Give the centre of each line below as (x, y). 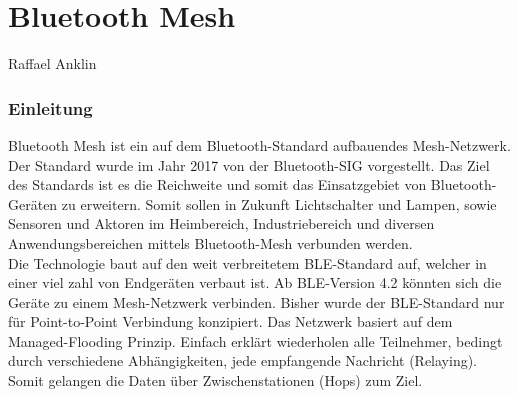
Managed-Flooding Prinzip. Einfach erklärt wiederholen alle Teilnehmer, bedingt (255, 340)
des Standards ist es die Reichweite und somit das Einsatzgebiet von (217, 184)
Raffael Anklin (52, 63)
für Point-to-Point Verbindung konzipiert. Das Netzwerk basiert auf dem (230, 321)
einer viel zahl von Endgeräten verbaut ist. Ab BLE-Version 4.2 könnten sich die (255, 282)
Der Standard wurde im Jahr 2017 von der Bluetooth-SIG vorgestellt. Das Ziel (249, 164)
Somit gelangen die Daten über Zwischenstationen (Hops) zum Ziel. (215, 380)
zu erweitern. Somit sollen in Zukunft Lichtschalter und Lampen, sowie (279, 203)
